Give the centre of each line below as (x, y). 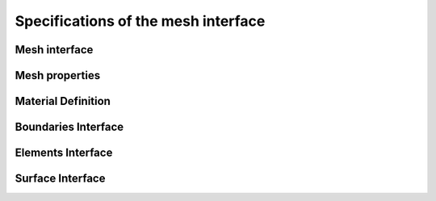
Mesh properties (58, 75)
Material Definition (63, 101)
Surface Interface (60, 179)
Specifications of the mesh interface (140, 21)
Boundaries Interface (69, 127)
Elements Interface (64, 153)
